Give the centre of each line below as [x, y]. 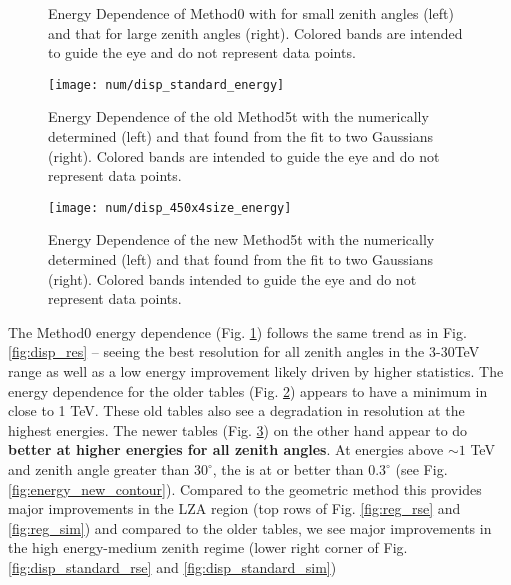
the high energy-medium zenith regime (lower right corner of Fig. [208, 547]
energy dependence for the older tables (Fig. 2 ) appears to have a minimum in [248, 390]
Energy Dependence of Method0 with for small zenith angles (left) [251, 13]
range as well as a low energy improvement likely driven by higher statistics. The [256, 371]
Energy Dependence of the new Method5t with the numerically [241, 239]
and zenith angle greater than [99, 469]
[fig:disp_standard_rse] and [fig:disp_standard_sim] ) [172, 566]
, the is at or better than [288, 469]
